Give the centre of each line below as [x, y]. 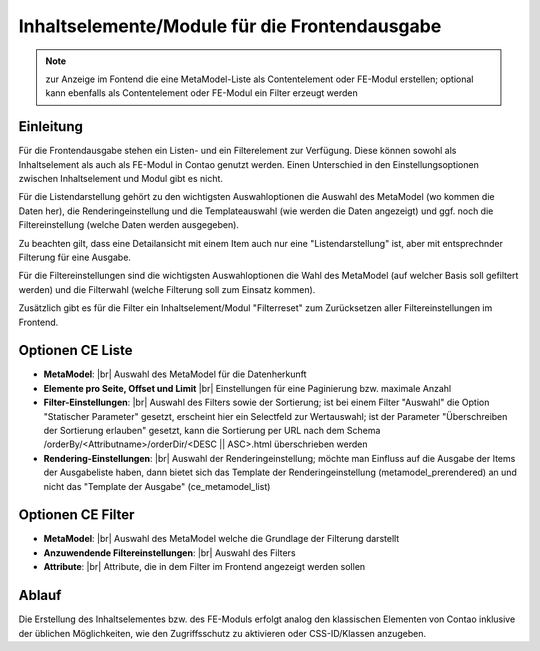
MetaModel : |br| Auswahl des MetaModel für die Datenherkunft [175, 374]
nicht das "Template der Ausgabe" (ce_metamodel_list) [157, 486]
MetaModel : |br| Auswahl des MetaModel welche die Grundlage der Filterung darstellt [221, 539]
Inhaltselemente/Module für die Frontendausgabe [230, 26]
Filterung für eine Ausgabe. [75, 257]
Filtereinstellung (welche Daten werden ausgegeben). [129, 225]
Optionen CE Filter [76, 515]
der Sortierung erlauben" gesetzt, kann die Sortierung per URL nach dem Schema [212, 430]
